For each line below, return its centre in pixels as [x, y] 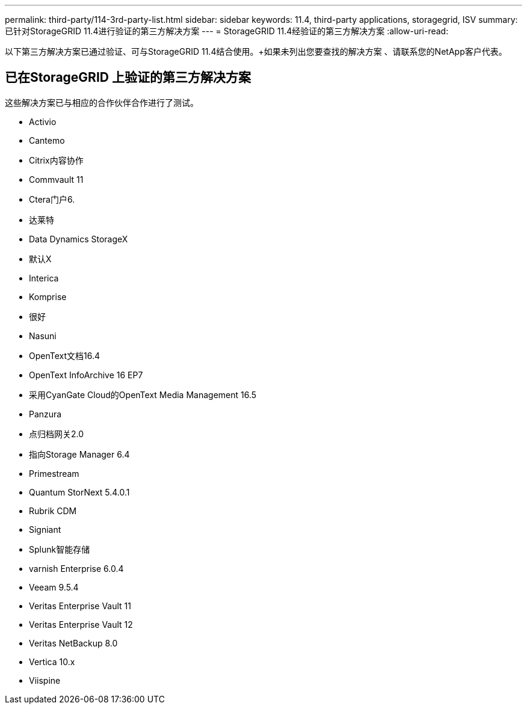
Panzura [45, 414]
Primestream [54, 473]
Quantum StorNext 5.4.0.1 [79, 492]
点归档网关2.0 [57, 434]
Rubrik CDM [53, 511]
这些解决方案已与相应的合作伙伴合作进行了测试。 [102, 102]
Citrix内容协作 [56, 160]
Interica [44, 278]
